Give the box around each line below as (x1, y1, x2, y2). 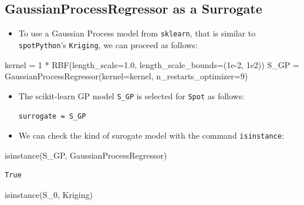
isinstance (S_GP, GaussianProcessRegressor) (5, 149, 167, 161)
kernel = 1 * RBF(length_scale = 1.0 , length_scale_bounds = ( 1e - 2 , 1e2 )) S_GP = (5, 58, 299, 70)
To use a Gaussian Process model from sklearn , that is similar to (18, 27, 256, 39)
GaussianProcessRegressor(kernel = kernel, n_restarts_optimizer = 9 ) (5, 70, 248, 82)
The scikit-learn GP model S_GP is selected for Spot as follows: (18, 89, 245, 102)
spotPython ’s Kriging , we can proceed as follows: (18, 38, 198, 51)
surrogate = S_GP (18, 112, 86, 121)
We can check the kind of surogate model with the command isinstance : (18, 129, 284, 142)
